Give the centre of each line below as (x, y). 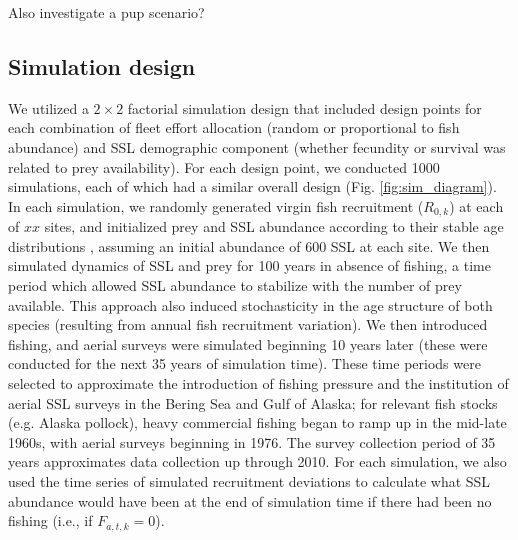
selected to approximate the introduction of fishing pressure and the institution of (258, 382)
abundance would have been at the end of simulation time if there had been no (250, 500)
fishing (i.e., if (50, 520)
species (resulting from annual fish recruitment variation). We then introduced (248, 324)
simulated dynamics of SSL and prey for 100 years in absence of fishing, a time (249, 265)
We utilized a (48, 107)
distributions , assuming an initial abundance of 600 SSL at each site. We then (249, 245)
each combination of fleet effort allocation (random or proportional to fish (234, 127)
